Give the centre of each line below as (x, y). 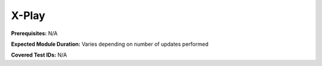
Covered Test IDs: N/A (39, 55)
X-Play (28, 15)
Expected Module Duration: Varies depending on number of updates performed (110, 44)
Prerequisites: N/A (34, 33)
